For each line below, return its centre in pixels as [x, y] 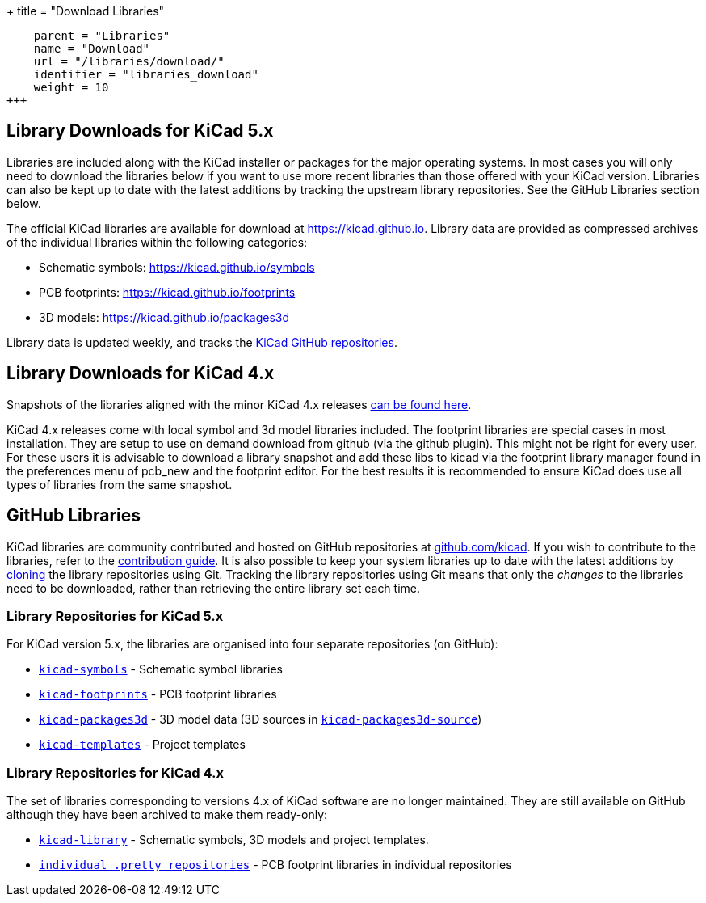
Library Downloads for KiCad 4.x [141, 373]
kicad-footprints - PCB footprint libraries [158, 694]
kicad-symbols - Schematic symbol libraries [161, 669]
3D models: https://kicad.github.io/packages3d [164, 317]
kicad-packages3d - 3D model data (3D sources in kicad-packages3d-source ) [261, 719]
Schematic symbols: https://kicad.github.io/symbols [177, 267]
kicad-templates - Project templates [142, 745]
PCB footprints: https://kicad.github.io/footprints [167, 292]
